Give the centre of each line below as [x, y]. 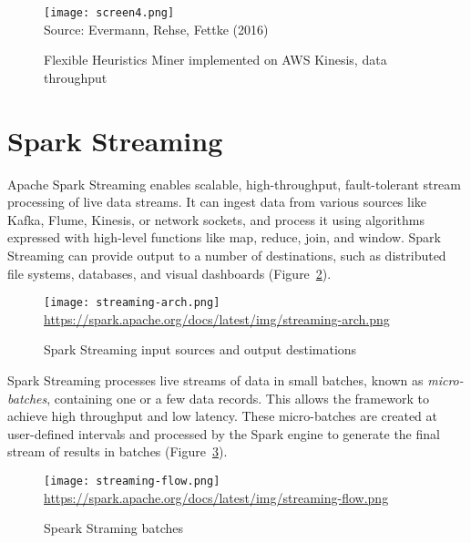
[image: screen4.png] [109, 13]
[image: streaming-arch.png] [132, 303]
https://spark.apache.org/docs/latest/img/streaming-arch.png [217, 318]
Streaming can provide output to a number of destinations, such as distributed [227, 255]
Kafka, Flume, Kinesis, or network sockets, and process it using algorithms [216, 219]
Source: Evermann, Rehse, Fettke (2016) [156, 29]
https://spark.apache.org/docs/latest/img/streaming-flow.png [216, 497]
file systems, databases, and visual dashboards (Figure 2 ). [169, 273]
